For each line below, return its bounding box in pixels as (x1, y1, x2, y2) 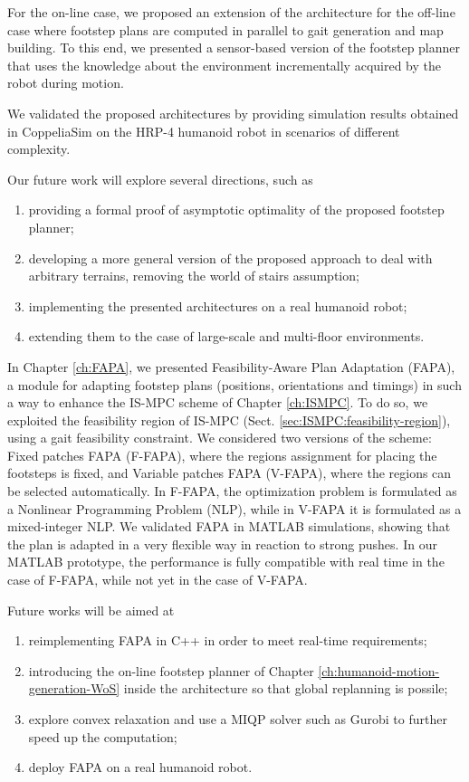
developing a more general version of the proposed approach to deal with (28, 248, 433, 267)
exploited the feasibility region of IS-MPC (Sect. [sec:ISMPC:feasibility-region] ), (7, 410, 451, 429)
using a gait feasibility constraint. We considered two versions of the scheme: (7, 428, 432, 447)
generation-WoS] (28, 679, 120, 698)
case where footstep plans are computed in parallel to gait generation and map (7, 20, 444, 39)
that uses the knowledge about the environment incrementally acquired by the (7, 55, 441, 74)
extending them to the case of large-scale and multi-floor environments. (28, 327, 425, 346)
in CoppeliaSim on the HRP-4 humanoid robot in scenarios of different (7, 121, 400, 140)
